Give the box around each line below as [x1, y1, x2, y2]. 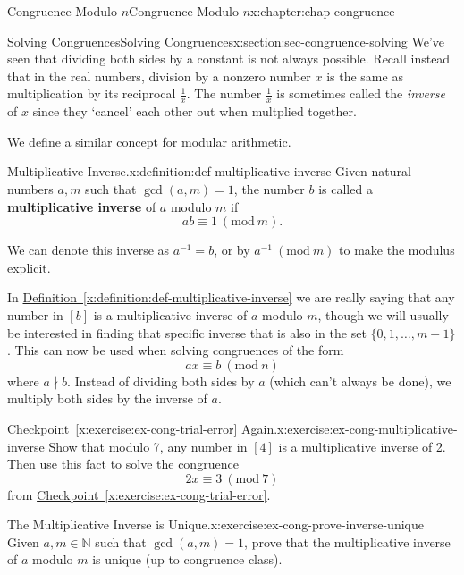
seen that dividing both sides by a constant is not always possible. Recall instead [7, 49, 451, 68]
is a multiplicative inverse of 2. [278, 436, 446, 455]
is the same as [326, 66, 403, 85]
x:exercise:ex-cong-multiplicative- [277, 419, 458, 437]
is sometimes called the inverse [276, 84, 446, 103]
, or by [214, 241, 250, 259]
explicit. [7, 258, 51, 276]
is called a [318, 179, 373, 198]
